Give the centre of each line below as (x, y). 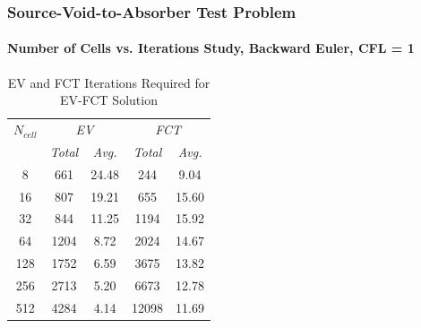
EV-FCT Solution (109, 100)
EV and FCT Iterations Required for (109, 82)
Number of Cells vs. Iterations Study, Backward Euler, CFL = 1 (211, 48)
